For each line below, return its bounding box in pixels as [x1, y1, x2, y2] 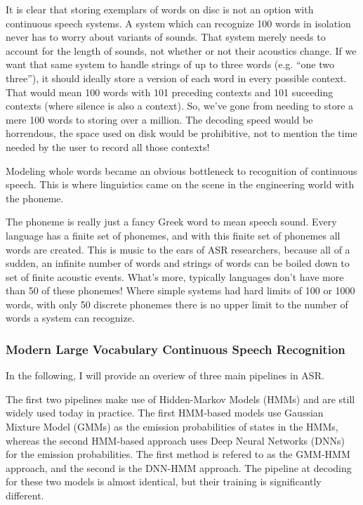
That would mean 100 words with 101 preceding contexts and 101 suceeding [6, 84, 334, 99]
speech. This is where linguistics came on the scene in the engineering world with [6, 177, 355, 192]
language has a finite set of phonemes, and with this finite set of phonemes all [6, 228, 341, 242]
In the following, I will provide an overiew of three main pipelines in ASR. [6, 368, 324, 383]
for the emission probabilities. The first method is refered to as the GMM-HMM [6, 447, 350, 461]
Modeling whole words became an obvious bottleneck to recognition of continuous [6, 163, 357, 178]
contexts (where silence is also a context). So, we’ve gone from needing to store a [6, 98, 354, 113]
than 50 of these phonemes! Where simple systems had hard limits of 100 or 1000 [6, 283, 355, 298]
